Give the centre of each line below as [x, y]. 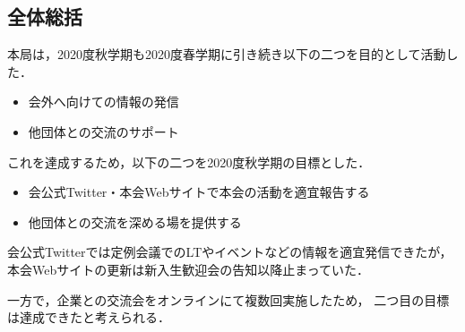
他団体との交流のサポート [103, 131]
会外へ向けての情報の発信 [103, 102]
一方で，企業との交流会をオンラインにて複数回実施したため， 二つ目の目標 [228, 299]
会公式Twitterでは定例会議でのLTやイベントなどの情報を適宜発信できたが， [230, 252]
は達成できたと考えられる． [89, 317]
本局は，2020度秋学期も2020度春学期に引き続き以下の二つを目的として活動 [227, 54]
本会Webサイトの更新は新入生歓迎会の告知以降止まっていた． [188, 269]
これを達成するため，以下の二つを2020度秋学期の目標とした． [189, 162]
